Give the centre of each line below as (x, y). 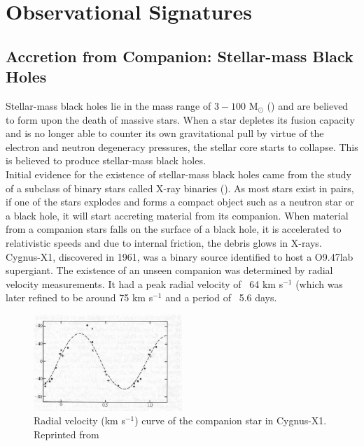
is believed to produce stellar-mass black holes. (106, 160)
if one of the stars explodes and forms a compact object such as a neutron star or (180, 202)
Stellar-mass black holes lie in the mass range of (108, 105)
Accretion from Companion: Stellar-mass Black (180, 56)
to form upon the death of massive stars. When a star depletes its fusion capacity (180, 119)
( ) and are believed (308, 105)
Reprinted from (66, 434)
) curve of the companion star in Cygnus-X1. (231, 420)
